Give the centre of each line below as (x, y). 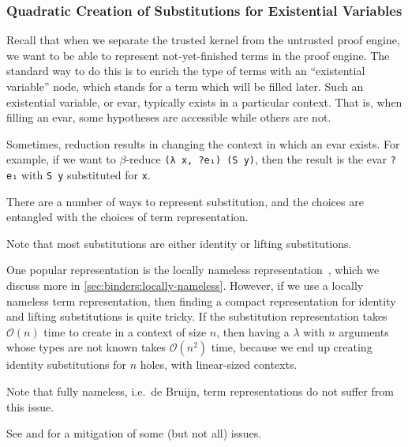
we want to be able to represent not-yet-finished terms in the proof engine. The (198, 55)
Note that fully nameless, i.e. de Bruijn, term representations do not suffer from (200, 391)
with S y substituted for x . (86, 175)
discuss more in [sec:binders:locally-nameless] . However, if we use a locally (185, 285)
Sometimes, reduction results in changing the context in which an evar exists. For (203, 143)
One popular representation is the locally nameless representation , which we (193, 270)
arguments (364, 331)
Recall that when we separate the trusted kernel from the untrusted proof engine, (203, 40)
